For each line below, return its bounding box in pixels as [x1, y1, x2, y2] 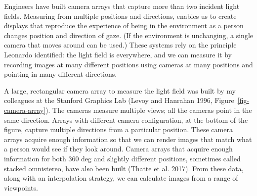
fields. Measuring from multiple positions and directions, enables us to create [4, 10, 237, 21]
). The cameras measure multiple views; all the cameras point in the [45, 104, 252, 115]
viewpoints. [4, 182, 38, 193]
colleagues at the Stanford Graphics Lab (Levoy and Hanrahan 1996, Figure [4, 95, 234, 105]
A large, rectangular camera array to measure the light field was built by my [4, 85, 236, 96]
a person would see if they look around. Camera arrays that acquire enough [4, 144, 233, 154]
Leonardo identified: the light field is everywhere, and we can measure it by [4, 49, 232, 59]
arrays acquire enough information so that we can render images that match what [4, 134, 252, 144]
